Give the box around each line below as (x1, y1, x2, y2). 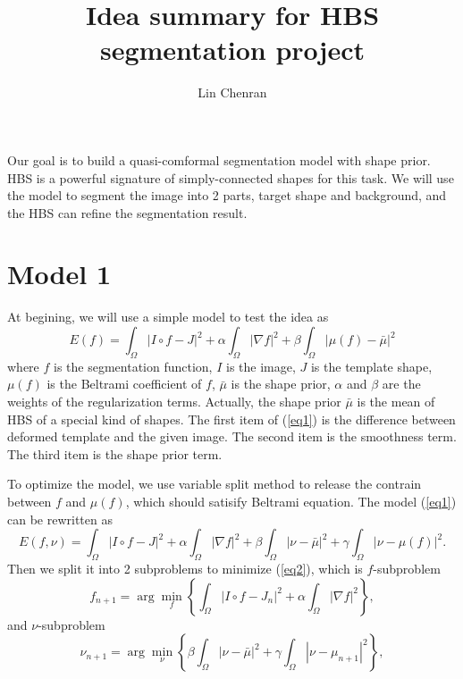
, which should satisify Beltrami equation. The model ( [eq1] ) (125, 491, 457, 510)
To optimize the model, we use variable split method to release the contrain (7, 474, 422, 493)
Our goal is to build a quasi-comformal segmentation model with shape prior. (7, 150, 431, 169)
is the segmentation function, (54, 356, 213, 375)
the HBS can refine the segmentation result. (7, 203, 248, 222)
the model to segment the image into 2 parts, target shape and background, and (7, 186, 447, 205)
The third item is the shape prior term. (7, 444, 223, 463)
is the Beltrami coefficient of (46, 374, 202, 393)
